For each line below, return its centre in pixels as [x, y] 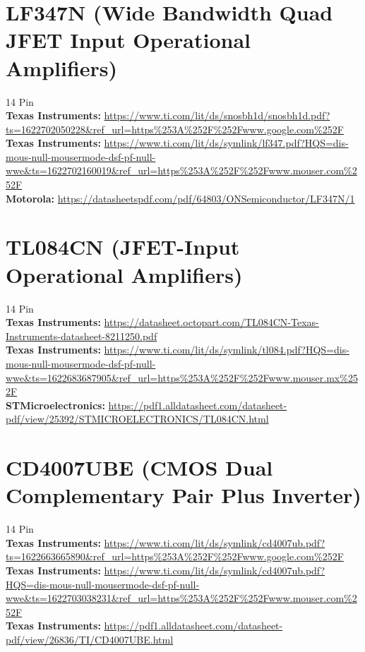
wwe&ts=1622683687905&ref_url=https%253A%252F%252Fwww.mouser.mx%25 [182, 377]
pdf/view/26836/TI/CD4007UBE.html [90, 639]
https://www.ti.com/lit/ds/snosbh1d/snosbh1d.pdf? [217, 115]
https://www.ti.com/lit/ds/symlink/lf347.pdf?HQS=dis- [226, 143]
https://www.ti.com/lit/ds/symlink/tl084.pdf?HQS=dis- [227, 350]
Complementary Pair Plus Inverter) [184, 495]
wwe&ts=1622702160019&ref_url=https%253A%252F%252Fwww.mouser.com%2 [181, 170]
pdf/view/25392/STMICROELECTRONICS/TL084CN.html [137, 419]
